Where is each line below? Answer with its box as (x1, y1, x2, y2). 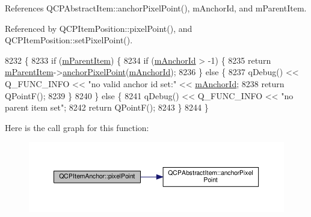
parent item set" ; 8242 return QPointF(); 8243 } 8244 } (5, 101, 209, 114)
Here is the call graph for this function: (5, 121, 149, 133)
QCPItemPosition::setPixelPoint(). (5, 34, 133, 46)
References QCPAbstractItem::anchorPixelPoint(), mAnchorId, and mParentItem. (5, 2, 307, 14)
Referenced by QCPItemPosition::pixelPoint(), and (5, 22, 192, 34)
